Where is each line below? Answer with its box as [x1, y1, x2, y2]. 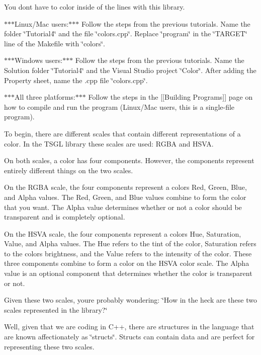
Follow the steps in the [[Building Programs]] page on [88, 92, 253, 102]
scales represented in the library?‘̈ [4, 304, 108, 315]
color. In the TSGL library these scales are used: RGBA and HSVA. [4, 138, 214, 149]
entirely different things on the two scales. [4, 165, 133, 175]
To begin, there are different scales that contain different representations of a [4, 128, 241, 138]
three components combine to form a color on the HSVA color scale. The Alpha [4, 258, 249, 268]
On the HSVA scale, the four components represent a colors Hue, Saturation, [4, 228, 241, 239]
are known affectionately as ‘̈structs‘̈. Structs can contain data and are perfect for [4, 331, 255, 342]
